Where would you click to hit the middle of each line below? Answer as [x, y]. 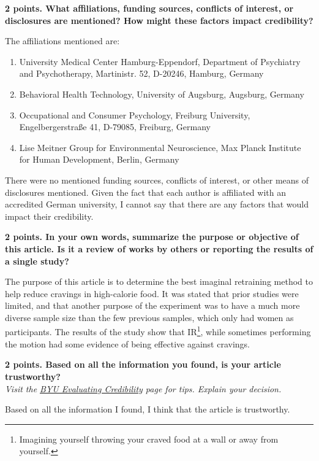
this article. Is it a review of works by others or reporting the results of [159, 248]
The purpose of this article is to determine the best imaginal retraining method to [159, 281]
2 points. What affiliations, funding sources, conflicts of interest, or [149, 8]
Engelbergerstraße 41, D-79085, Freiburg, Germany [115, 127]
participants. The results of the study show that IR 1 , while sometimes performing [158, 331]
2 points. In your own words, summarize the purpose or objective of [152, 237]
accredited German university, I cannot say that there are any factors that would [157, 204]
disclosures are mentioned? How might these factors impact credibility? [159, 20]
